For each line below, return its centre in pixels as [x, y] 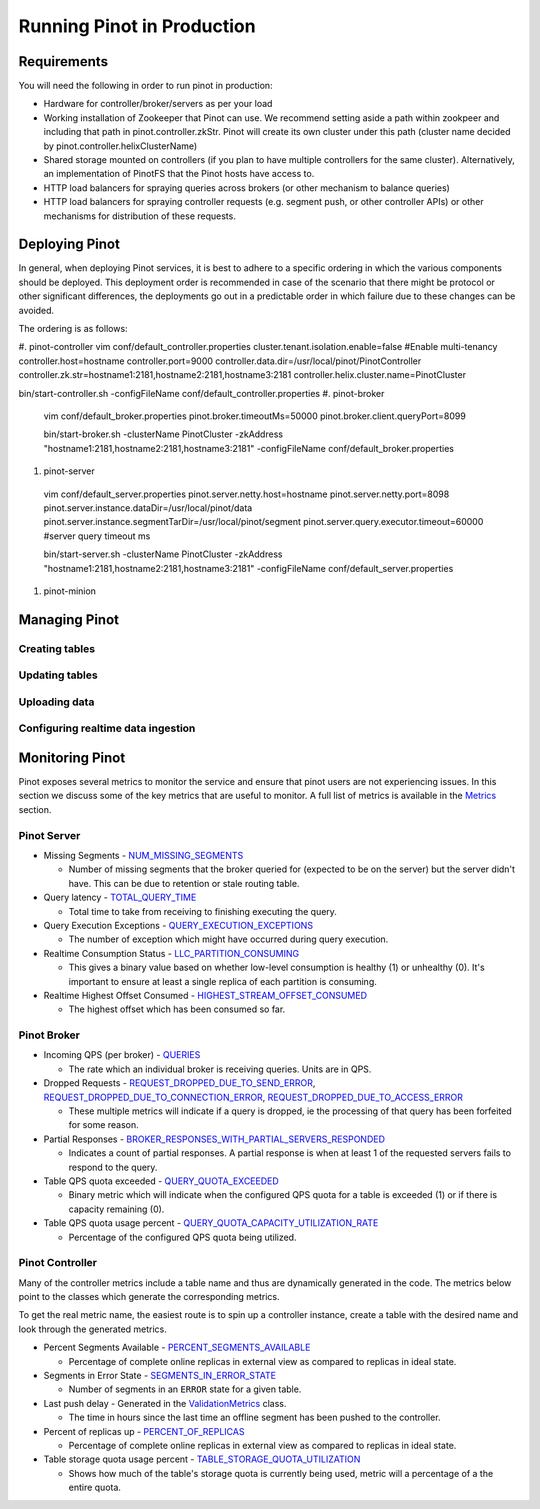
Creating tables [56, 648]
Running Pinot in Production [137, 26]
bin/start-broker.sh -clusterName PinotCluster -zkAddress [163, 434]
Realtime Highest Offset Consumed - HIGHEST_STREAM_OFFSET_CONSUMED [205, 995]
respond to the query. [113, 1167]
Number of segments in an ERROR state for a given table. [185, 1389]
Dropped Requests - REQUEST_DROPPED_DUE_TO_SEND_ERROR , [179, 1083]
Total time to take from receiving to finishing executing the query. [202, 911]
